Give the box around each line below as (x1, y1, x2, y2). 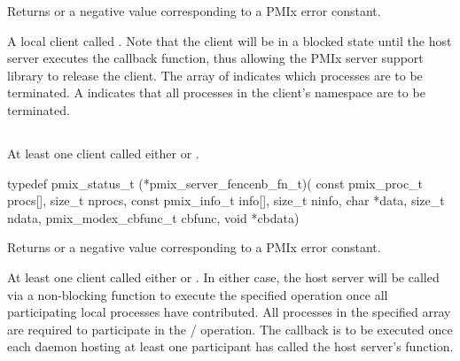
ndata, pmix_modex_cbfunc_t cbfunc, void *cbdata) (7, 208, 300, 227)
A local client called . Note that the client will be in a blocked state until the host (7, 31, 452, 50)
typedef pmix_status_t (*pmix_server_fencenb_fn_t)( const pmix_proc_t (7, 173, 424, 192)
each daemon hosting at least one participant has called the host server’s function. (7, 337, 454, 356)
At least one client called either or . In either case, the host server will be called (7, 267, 440, 286)
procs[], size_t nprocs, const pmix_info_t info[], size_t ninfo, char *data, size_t (7, 191, 445, 210)
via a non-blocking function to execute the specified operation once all (7, 285, 388, 303)
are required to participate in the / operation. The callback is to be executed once (7, 319, 453, 338)
